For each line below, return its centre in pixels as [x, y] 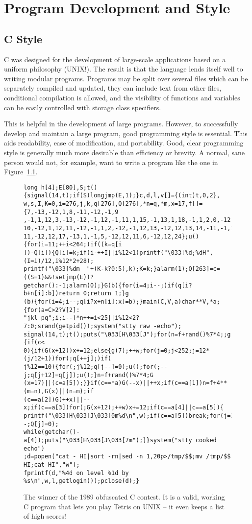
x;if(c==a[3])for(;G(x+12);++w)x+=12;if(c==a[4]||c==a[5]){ [124, 408]
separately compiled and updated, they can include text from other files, [113, 88]
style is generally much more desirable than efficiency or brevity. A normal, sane [124, 152]
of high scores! [45, 516]
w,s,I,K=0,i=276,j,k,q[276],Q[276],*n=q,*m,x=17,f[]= [113, 204]
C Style [23, 38]
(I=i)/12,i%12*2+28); [59, 261]
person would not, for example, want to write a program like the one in [111, 162]
